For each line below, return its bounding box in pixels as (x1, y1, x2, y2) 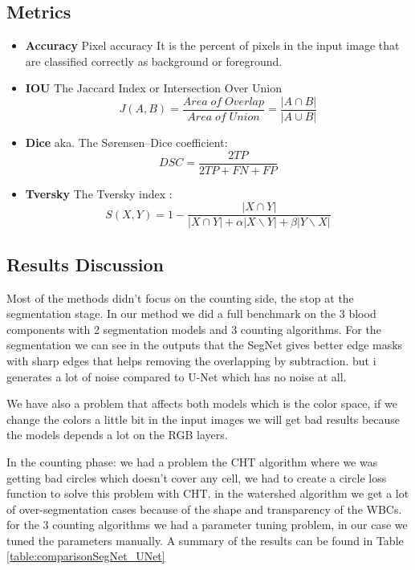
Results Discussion (6, 251, 164, 276)
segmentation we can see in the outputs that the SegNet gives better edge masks (6, 336, 403, 353)
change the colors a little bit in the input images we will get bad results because (6, 410, 401, 427)
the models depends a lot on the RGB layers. (6, 426, 228, 443)
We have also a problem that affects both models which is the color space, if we (6, 395, 397, 412)
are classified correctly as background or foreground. (25, 52, 283, 69)
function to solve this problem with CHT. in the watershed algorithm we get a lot (6, 485, 409, 502)
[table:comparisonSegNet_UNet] (6, 548, 165, 564)
